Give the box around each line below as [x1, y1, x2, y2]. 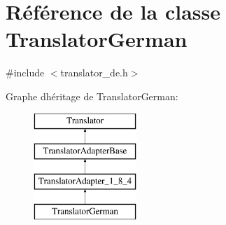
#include [6, 65, 45, 80]
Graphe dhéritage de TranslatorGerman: [6, 88, 178, 103]
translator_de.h [60, 65, 128, 80]
